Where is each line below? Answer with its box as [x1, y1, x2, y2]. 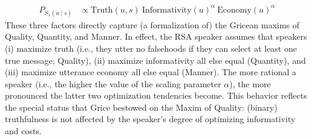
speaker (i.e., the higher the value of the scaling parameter [5, 77, 221, 90]
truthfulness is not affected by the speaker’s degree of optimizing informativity [5, 113, 296, 125]
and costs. [5, 125, 42, 137]
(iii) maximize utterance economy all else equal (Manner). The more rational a [5, 66, 297, 78]
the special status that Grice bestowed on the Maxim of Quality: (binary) [5, 100, 278, 113]
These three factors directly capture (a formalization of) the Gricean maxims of [5, 18, 300, 31]
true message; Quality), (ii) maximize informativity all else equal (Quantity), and [5, 54, 306, 66]
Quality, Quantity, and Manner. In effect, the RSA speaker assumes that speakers [5, 30, 307, 43]
